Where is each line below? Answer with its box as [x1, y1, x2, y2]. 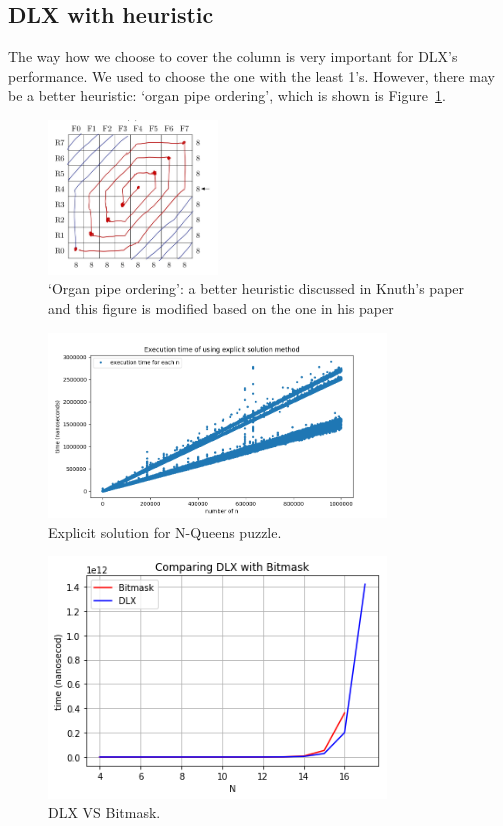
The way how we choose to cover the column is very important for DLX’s [8, 46, 458, 67]
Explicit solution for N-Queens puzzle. [48, 521, 282, 542]
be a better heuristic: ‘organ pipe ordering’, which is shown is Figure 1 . [8, 85, 446, 106]
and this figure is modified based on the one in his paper [48, 298, 394, 319]
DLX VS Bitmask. [48, 802, 161, 823]
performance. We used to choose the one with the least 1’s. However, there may [8, 65, 495, 86]
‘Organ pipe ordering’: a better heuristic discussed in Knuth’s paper [48, 278, 465, 299]
